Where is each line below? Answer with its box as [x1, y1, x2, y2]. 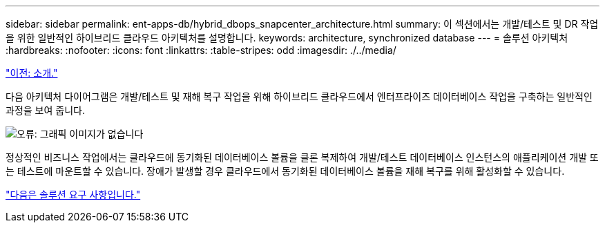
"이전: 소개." [6, 67, 58, 79]
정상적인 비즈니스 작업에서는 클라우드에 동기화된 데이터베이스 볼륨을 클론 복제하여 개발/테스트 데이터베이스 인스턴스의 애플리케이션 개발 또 [6, 151, 599, 163]
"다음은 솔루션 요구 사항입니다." [6, 189, 141, 200]
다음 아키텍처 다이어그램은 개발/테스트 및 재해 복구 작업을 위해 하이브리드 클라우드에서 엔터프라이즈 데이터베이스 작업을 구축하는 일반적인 [6, 91, 593, 102]
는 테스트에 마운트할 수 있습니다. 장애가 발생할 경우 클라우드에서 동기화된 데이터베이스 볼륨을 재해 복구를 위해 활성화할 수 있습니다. [6, 165, 565, 177]
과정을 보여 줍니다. [6, 104, 85, 116]
